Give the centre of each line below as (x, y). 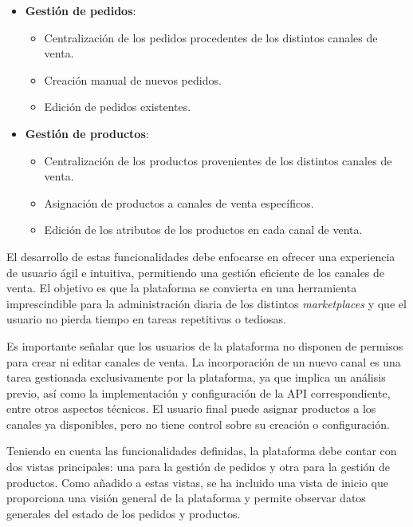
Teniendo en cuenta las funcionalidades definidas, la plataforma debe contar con (202, 451)
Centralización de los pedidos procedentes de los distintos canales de (211, 37)
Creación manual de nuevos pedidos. (133, 79)
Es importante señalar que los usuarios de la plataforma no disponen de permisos (205, 345)
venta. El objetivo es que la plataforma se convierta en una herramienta (182, 288)
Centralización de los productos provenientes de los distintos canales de (218, 160)
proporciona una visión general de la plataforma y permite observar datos (186, 498)
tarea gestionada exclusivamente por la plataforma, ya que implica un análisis (196, 377)
